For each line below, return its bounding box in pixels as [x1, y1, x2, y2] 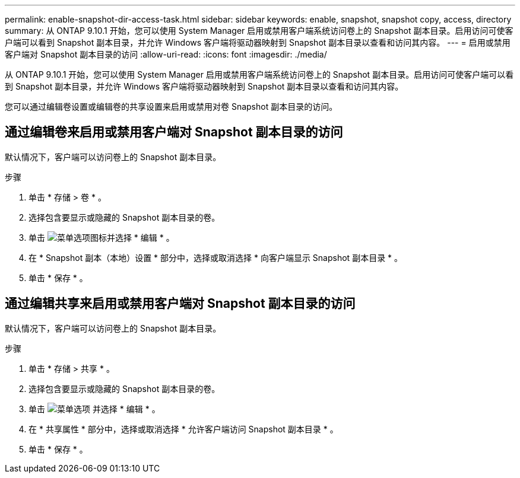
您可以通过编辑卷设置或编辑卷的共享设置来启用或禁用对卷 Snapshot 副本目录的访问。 [5, 101, 338, 111]
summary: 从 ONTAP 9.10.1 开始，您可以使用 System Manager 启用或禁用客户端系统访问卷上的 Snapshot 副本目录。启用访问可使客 [5, 26, 513, 36]
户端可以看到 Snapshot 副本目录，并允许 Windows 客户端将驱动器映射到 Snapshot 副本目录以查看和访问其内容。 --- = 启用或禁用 [5, 37, 511, 47]
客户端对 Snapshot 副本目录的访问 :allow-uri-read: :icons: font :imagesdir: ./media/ [5, 49, 327, 59]
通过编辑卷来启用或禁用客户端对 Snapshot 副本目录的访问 [5, 125, 343, 140]
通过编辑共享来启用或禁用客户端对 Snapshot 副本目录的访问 [5, 296, 356, 311]
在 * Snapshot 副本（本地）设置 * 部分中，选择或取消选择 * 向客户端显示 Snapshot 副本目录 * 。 [28, 252, 403, 263]
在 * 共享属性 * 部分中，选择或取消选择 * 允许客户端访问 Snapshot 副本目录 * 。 [28, 423, 338, 434]
